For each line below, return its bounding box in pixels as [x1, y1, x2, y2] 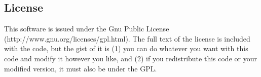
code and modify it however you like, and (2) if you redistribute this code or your [4, 53, 257, 63]
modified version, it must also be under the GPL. [4, 63, 157, 73]
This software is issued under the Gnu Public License [4, 23, 169, 34]
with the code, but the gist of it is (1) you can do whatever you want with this [4, 43, 248, 54]
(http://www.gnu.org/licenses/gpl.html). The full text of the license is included [4, 33, 250, 44]
